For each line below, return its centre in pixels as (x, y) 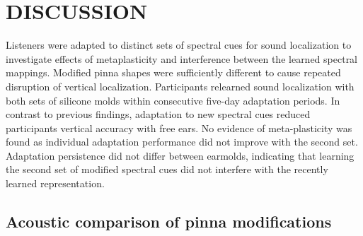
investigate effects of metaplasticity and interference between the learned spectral (182, 58)
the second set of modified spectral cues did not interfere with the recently (167, 169)
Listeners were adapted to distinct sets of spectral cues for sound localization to (179, 45)
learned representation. (55, 183)
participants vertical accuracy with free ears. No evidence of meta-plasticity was (179, 128)
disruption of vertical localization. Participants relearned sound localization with (180, 86)
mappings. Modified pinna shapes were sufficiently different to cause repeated (173, 72)
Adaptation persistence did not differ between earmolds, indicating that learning (180, 155)
